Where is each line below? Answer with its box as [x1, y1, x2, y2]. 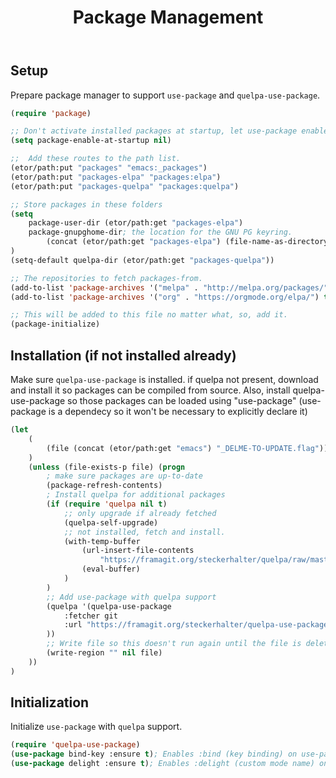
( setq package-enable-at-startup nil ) [10, 136, 172, 146]
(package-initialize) [10, 319, 101, 330]
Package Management [72, 6, 264, 29]
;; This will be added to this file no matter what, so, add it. [10, 310, 288, 320]
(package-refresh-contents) [46, 481, 163, 491]
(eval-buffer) [81, 564, 141, 575]
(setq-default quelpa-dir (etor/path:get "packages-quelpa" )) [10, 255, 275, 265]
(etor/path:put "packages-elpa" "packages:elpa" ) [10, 172, 222, 182]
